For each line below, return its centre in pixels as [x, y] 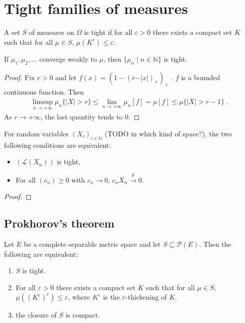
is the [112, 297]
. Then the [215, 244]
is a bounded [201, 77]
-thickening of [146, 297]
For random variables [36, 133]
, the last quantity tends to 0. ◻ [90, 117]
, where [79, 297]
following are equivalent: [41, 254]
